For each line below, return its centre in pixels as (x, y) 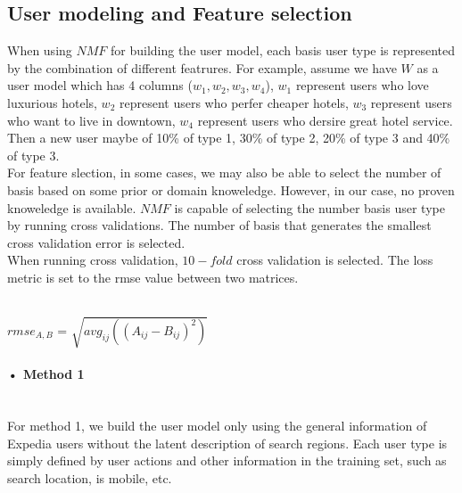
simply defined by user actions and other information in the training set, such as (227, 460)
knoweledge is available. (72, 207)
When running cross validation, (93, 260)
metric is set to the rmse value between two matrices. (153, 277)
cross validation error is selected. (96, 242)
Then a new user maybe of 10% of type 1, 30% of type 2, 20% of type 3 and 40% (229, 138)
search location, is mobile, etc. (90, 477)
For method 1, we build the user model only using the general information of (217, 426)
